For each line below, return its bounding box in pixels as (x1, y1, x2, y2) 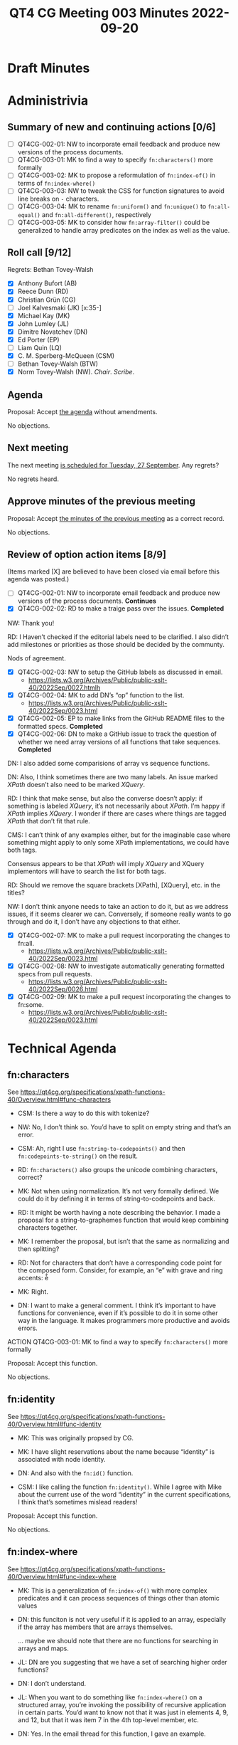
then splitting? (17, 1244, 60, 1253)
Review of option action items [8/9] (7, 548, 167, 560)
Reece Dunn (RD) (17, 287, 69, 296)
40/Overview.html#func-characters (7, 1095, 112, 1104)
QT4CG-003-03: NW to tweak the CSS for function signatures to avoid (17, 186, 225, 195)
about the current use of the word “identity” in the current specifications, (17, 1490, 232, 1499)
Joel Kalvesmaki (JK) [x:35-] (17, 303, 102, 312)
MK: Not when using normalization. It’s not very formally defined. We (17, 1186, 220, 1195)
